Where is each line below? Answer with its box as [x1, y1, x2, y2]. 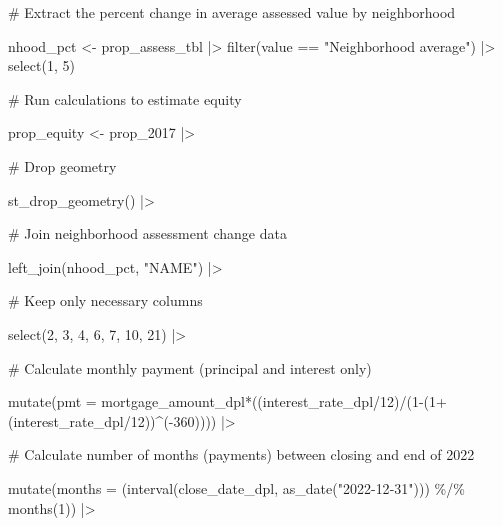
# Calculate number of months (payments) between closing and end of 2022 [8, 444, 475, 465]
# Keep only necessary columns [8, 290, 203, 311]
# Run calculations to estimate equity [8, 88, 242, 109]
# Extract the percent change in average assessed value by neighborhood [8, 2, 456, 22]
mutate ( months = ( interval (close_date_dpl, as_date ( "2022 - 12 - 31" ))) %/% [8, 477, 465, 498]
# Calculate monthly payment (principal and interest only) [8, 357, 372, 378]
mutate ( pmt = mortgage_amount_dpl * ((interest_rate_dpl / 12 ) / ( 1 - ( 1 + [8, 391, 447, 412]
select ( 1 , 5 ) [8, 55, 75, 76]
